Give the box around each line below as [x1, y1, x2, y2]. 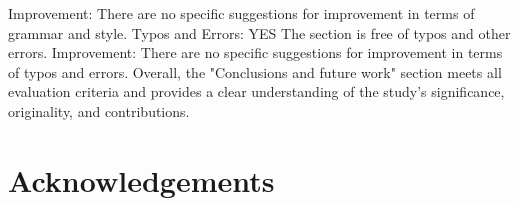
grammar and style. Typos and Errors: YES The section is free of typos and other [8, 22, 511, 43]
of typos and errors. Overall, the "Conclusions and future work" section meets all [8, 61, 502, 82]
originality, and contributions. [8, 100, 190, 121]
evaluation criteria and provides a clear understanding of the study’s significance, [8, 81, 505, 102]
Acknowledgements [8, 159, 275, 200]
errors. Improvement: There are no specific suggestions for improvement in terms [8, 42, 503, 63]
